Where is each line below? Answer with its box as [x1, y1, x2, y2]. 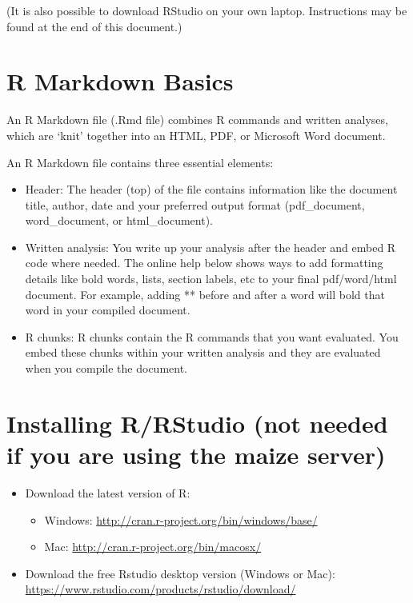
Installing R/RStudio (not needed [6, 406, 388, 439]
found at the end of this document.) [6, 18, 182, 34]
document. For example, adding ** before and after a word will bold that [25, 286, 385, 302]
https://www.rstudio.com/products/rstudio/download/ [25, 581, 296, 597]
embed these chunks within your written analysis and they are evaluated [25, 344, 381, 361]
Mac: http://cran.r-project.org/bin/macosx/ [44, 538, 262, 555]
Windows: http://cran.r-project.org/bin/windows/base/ [44, 511, 318, 528]
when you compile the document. [25, 360, 188, 377]
